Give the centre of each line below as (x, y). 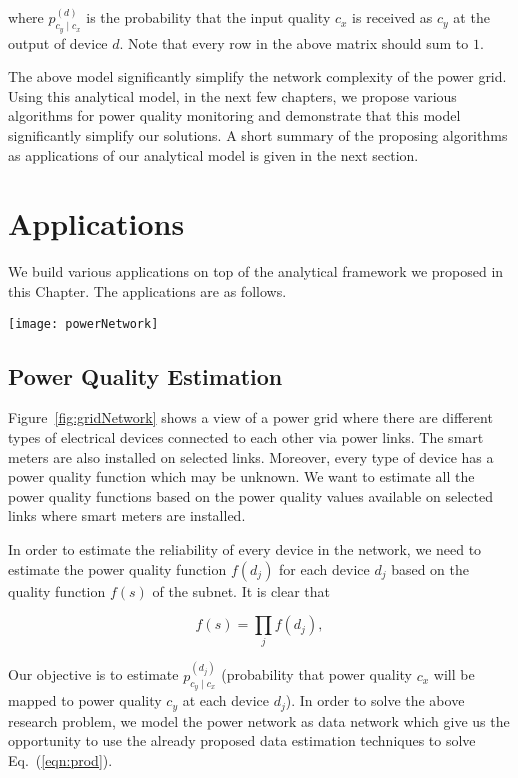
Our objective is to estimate (93, 674)
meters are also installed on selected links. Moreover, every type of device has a (251, 456)
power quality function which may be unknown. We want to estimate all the (241, 476)
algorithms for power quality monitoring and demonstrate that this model (234, 115)
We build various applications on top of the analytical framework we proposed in (256, 271)
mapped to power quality (85, 700)
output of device (58, 42)
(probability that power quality (317, 674)
